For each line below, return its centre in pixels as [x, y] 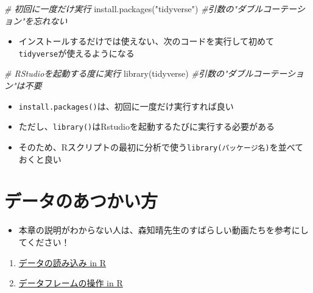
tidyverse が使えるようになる [76, 53]
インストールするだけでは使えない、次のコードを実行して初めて [146, 41]
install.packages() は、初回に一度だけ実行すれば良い [126, 106]
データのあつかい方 [81, 201]
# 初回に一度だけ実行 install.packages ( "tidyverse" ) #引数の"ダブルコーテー [150, 9]
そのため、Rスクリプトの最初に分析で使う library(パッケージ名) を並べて [161, 146]
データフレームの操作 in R [71, 283]
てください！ [44, 242]
